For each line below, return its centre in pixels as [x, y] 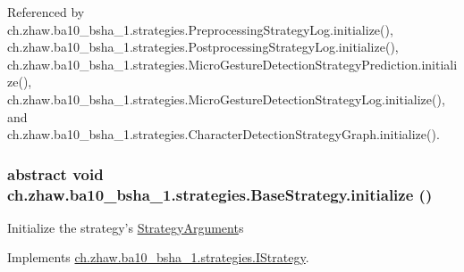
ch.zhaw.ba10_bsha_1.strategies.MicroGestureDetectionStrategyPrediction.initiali [232, 64]
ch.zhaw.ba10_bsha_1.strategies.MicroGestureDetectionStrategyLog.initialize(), [226, 99]
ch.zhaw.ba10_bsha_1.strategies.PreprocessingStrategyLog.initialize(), [200, 29]
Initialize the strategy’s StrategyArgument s [126, 227]
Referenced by [46, 12]
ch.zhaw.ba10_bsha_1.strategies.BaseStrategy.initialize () [220, 194]
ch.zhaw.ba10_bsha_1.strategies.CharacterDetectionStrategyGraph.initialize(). [224, 134]
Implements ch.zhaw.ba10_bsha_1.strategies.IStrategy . [158, 257]
